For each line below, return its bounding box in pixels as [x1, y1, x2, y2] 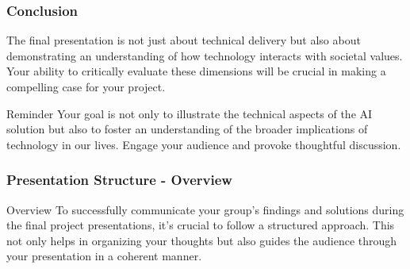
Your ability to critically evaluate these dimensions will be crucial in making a [6, 63, 386, 79]
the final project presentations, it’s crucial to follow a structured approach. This [6, 217, 395, 233]
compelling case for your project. [6, 79, 166, 94]
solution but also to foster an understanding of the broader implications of [6, 121, 368, 137]
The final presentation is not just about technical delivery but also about [6, 32, 361, 48]
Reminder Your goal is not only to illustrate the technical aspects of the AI [6, 105, 373, 121]
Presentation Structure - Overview [6, 170, 232, 190]
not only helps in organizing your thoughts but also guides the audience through [6, 232, 397, 248]
